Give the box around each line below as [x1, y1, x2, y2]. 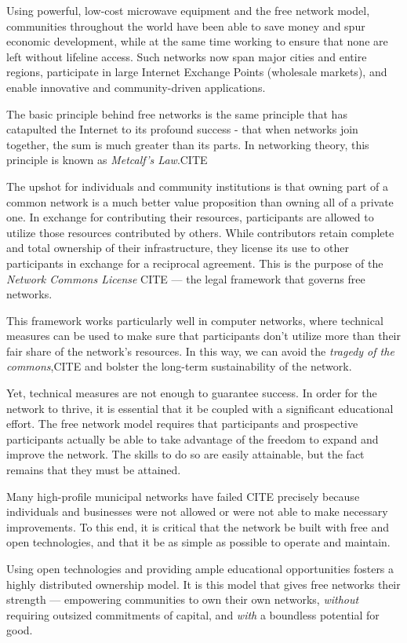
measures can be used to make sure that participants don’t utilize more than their [6, 327, 402, 344]
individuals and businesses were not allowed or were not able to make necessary [6, 503, 388, 520]
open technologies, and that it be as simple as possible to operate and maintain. [6, 534, 391, 550]
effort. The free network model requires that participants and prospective [6, 415, 358, 432]
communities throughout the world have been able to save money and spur [6, 17, 365, 34]
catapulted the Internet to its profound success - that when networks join [6, 121, 358, 137]
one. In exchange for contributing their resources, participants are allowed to [6, 209, 374, 225]
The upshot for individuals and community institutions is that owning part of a [6, 177, 389, 194]
